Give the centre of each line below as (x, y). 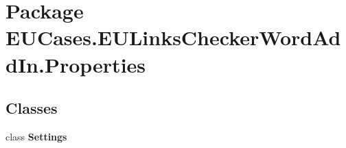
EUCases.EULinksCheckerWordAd (173, 37)
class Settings (36, 136)
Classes (32, 108)
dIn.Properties (76, 64)
